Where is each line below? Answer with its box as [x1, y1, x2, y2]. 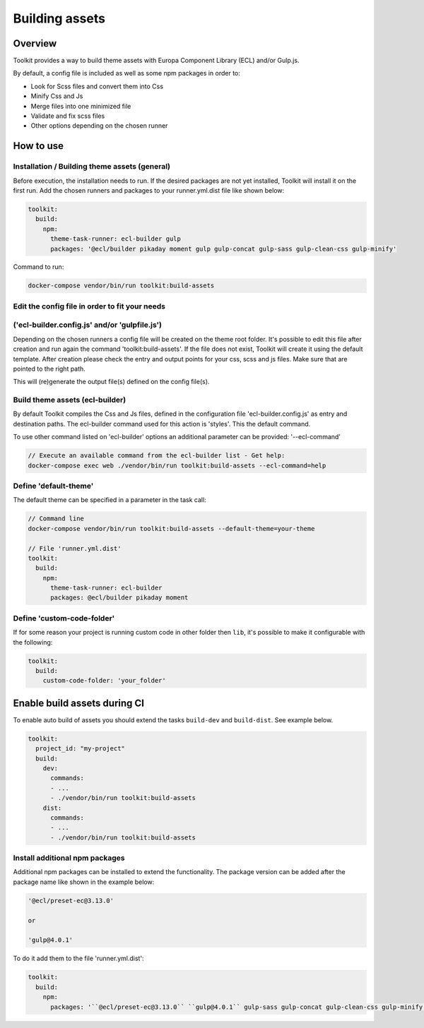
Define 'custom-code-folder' [13, 613, 115, 623]
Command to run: [13, 263, 64, 271]
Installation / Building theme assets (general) [13, 162, 171, 172]
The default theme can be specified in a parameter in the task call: [13, 496, 206, 504]
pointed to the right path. [13, 364, 86, 373]
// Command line [28, 515, 85, 522]
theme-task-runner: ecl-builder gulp [50, 235, 182, 243]
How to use [13, 140, 64, 152]
